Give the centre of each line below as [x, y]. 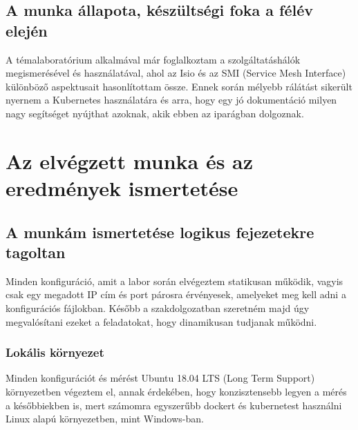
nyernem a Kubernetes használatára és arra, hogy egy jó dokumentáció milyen [171, 100]
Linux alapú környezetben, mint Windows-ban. [105, 419]
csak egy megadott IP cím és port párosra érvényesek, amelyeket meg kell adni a [176, 294]
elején [27, 30]
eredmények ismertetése [122, 187]
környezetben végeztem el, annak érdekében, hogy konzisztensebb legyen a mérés [176, 391]
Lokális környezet [55, 352]
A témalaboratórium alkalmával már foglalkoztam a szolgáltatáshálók [153, 59]
